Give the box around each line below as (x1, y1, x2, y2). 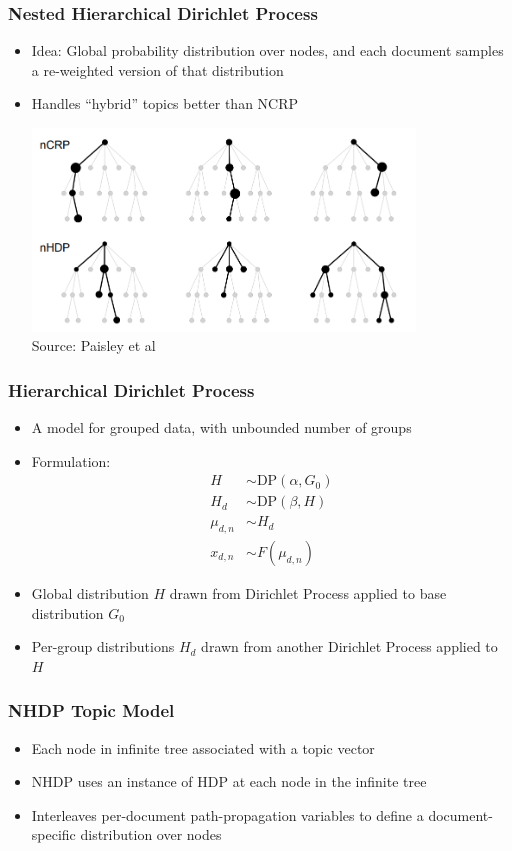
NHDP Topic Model (8, 698, 175, 723)
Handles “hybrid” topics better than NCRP (31, 93, 299, 114)
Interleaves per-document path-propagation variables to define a (31, 804, 424, 825)
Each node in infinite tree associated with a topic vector (31, 737, 375, 758)
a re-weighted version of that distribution (31, 59, 284, 80)
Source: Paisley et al (31, 335, 156, 356)
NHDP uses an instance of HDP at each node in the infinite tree (31, 771, 427, 792)
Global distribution (31, 583, 149, 604)
